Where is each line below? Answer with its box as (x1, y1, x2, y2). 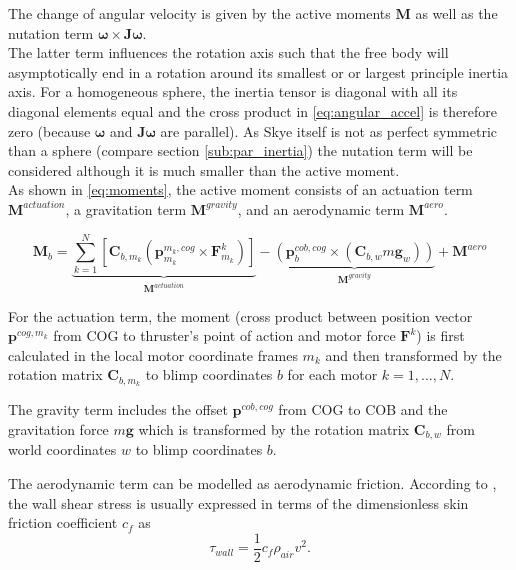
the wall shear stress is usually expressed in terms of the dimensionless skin (8, 492, 469, 513)
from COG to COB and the (278, 399, 448, 420)
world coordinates (8, 439, 117, 460)
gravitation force (8, 418, 109, 439)
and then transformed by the (325, 344, 502, 365)
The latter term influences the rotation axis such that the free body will (8, 42, 449, 63)
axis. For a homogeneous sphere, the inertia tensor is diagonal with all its (8, 81, 458, 102)
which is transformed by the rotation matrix (138, 418, 410, 439)
